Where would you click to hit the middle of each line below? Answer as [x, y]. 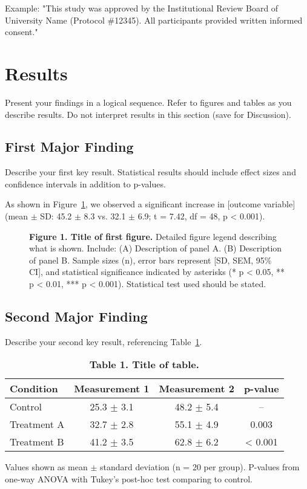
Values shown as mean [46, 467]
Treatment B [37, 442]
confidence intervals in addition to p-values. [85, 183]
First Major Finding [69, 147]
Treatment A [37, 424]
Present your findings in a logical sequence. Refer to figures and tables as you [148, 102]
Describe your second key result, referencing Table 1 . [104, 341]
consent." [21, 32]
